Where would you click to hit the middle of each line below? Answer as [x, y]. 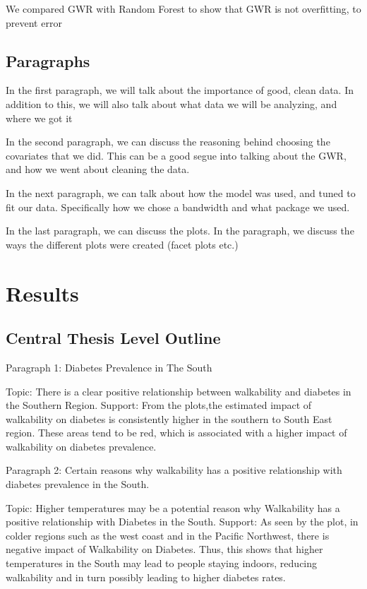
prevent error [34, 22]
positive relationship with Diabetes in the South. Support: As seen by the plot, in [182, 522]
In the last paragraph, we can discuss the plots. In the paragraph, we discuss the [180, 231]
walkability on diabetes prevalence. [81, 446]
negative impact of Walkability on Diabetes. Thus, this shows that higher [164, 549]
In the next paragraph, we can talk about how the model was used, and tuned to [181, 192]
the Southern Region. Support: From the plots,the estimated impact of [159, 405]
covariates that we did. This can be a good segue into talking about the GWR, [176, 155]
